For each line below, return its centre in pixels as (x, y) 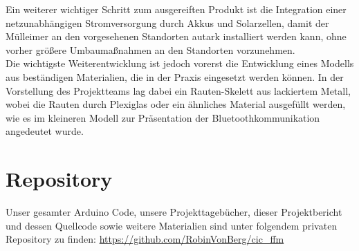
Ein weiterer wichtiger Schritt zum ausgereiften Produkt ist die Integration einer (176, 9)
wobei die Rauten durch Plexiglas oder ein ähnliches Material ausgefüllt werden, (176, 104)
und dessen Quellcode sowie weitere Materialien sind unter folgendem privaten (172, 225)
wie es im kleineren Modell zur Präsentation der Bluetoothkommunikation (163, 117)
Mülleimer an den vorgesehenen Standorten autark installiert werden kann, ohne (176, 36)
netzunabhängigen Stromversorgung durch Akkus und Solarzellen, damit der (167, 22)
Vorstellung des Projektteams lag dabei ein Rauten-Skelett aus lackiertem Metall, (178, 90)
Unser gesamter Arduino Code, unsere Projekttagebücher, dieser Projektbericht (174, 212)
